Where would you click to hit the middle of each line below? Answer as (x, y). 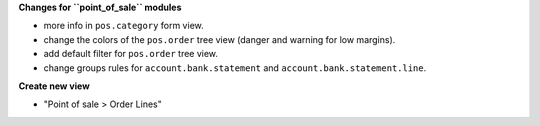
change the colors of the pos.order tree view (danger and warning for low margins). (219, 39)
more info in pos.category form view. (123, 26)
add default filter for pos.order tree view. (131, 54)
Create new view (54, 86)
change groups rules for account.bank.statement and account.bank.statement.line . (235, 67)
